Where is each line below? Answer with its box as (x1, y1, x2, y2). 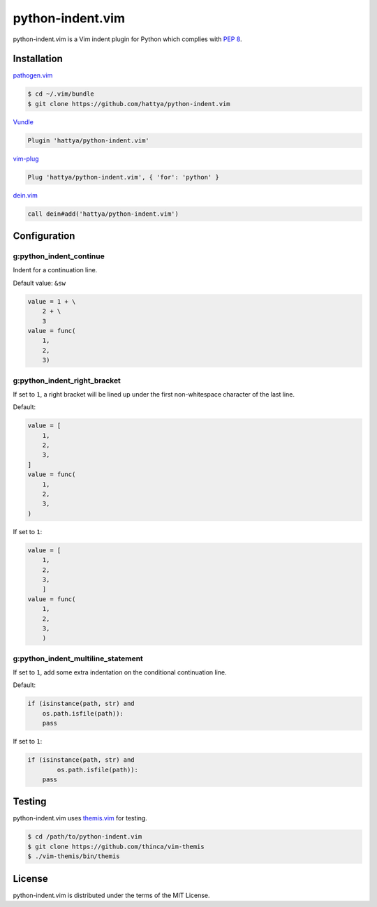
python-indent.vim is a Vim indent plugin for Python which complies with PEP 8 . (13, 35, 242, 43)
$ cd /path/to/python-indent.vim (27, 833, 142, 841)
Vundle (13, 117, 34, 126)
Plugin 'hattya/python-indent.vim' (27, 136, 149, 145)
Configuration (13, 230, 75, 242)
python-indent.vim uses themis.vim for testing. (13, 814, 148, 823)
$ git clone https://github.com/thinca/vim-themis (27, 842, 205, 850)
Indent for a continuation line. (13, 266, 98, 274)
